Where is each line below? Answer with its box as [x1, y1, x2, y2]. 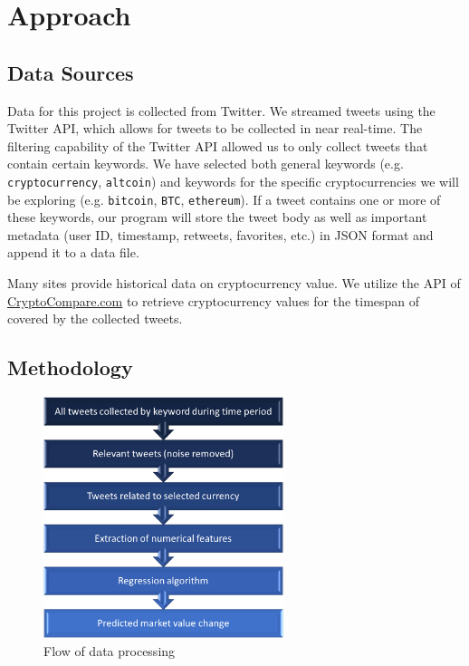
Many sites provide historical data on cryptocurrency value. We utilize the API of [7, 274, 461, 293]
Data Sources [7, 58, 134, 86]
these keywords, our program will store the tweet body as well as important [7, 208, 427, 227]
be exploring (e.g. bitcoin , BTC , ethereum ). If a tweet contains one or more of [7, 189, 441, 208]
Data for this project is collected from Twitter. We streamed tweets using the [7, 101, 435, 120]
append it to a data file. [7, 243, 139, 262]
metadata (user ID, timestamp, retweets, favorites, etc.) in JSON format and [7, 225, 434, 244]
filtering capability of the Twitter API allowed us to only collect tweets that [7, 136, 428, 155]
